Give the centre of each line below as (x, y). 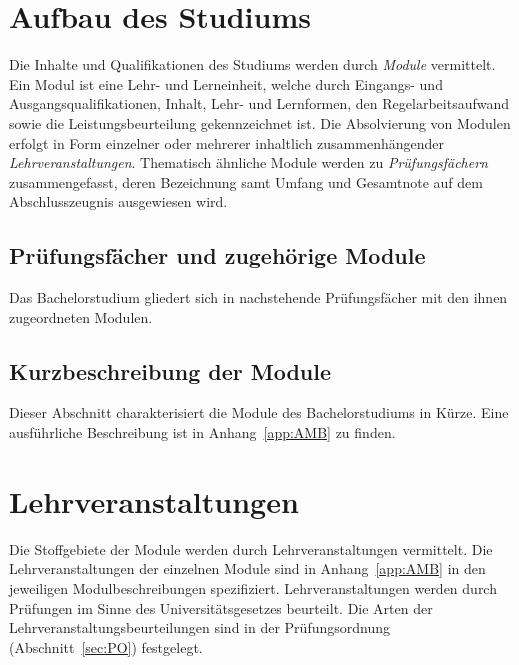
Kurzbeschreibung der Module (170, 370)
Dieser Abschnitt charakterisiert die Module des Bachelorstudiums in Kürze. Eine (259, 412)
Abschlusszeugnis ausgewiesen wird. (118, 201)
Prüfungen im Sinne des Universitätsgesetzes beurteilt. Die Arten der (221, 607)
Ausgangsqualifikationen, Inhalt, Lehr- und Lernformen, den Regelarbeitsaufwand (259, 103)
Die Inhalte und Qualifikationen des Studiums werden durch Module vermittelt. (252, 64)
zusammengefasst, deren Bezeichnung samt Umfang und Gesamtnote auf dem (246, 181)
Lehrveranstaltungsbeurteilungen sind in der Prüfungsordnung (199, 627)
